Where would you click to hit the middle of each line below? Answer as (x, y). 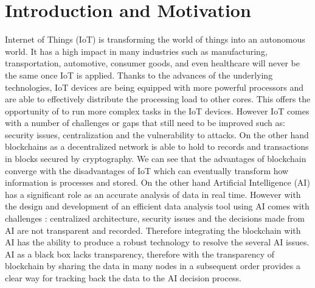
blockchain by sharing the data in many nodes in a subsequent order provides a (153, 266)
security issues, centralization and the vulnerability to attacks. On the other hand (157, 134)
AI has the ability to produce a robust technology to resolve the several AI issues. (157, 242)
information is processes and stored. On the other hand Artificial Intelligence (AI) (157, 182)
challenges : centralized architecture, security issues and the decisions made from (155, 218)
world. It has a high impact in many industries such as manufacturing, (136, 51)
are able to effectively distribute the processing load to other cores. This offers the (158, 99)
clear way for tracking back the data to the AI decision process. (123, 278)
